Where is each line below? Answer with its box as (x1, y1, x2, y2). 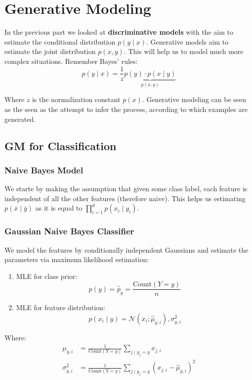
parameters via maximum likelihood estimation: (4, 254, 149, 265)
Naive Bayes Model (4, 163, 84, 176)
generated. (4, 113, 36, 124)
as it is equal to (35, 203, 83, 213)
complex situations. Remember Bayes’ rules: (4, 55, 138, 66)
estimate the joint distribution (4, 46, 96, 56)
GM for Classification (4, 138, 117, 153)
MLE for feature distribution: (16, 302, 105, 313)
